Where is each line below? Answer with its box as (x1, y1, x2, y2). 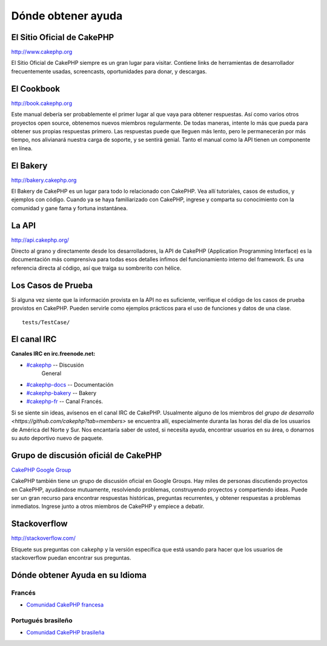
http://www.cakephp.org (11, 48, 73, 56)
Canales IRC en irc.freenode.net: (11, 350, 96, 358)
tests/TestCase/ (22, 319, 70, 325)
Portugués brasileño (11, 616, 73, 625)
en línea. (11, 144, 33, 152)
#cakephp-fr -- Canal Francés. (26, 398, 103, 405)
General (41, 370, 62, 377)
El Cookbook (11, 84, 61, 94)
